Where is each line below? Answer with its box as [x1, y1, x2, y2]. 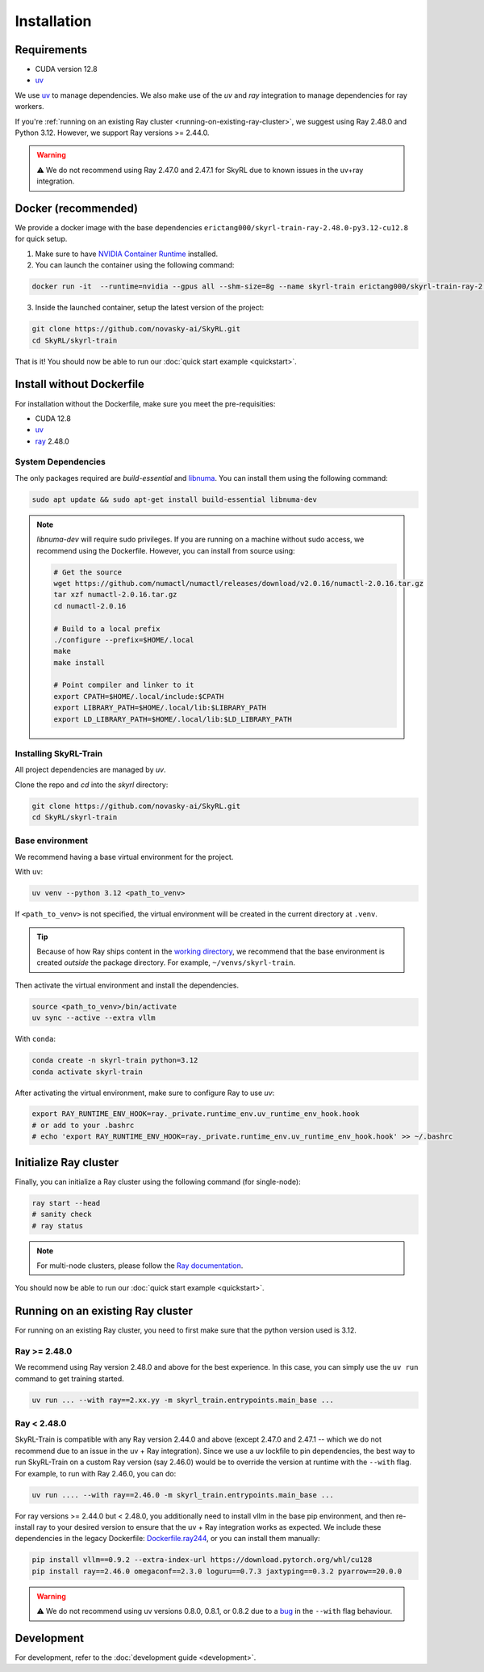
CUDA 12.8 [35, 413, 72, 423]
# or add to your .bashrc [31, 1120, 135, 1130]
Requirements [15, 43, 88, 57]
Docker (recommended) [15, 202, 139, 215]
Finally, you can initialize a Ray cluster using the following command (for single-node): [15, 1177, 302, 1186]
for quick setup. [15, 234, 68, 244]
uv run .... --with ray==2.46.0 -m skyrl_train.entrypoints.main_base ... [31, 1490, 335, 1499]
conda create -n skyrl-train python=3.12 [31, 1055, 198, 1065]
